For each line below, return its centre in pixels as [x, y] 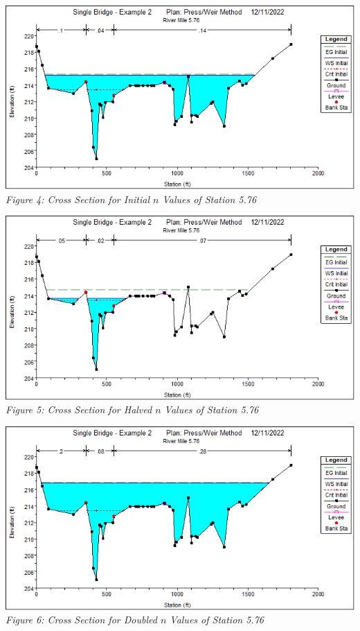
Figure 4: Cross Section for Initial [78, 199]
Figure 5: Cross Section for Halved [79, 409]
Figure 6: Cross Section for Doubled [81, 620]
